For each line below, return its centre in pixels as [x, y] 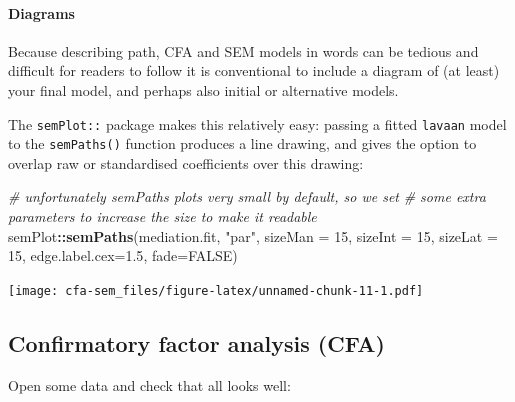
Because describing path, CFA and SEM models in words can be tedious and [243, 50]
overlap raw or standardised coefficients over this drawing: [186, 162]
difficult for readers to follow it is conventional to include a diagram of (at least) [254, 70]
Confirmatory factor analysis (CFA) [196, 342]
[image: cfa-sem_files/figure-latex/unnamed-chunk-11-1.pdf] [216, 290]
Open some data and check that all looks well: [149, 384]
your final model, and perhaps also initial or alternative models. [203, 89]
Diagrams [41, 12]
